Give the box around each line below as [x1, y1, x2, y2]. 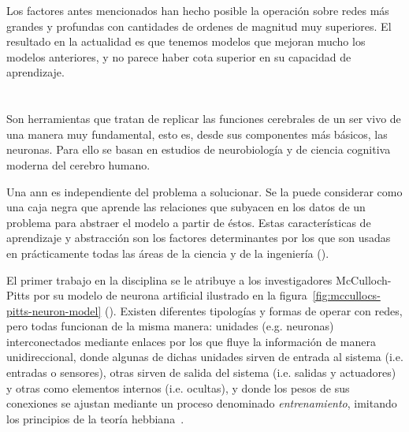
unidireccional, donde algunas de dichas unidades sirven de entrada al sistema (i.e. [6, 348, 403, 365]
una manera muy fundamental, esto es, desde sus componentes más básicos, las [6, 125, 388, 142]
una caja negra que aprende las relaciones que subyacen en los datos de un [6, 199, 366, 215]
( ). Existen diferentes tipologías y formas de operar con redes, [104, 302, 403, 318]
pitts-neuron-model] [6, 302, 102, 318]
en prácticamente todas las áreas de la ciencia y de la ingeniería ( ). [6, 244, 329, 261]
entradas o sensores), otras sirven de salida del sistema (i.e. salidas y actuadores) [6, 364, 396, 381]
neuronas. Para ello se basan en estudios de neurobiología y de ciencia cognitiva [6, 141, 391, 158]
